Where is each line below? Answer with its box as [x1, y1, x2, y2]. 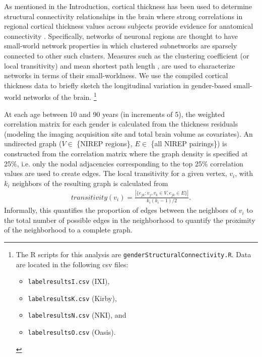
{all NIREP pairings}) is [151, 138, 227, 149]
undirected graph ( [4, 138, 62, 149]
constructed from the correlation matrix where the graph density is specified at [4, 148, 248, 158]
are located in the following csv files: [16, 259, 128, 269]
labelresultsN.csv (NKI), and [28, 310, 126, 320]
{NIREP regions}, [77, 138, 133, 149]
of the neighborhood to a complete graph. [4, 224, 133, 235]
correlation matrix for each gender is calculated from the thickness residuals [4, 118, 238, 129]
